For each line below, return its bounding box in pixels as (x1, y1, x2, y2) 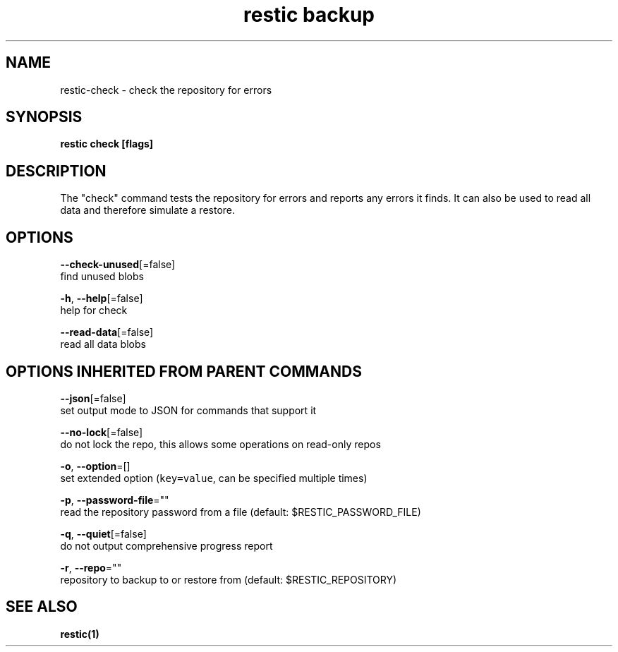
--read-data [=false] (60, 326, 154, 339)
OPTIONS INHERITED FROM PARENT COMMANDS (6, 362, 362, 380)
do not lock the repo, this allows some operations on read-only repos (60, 437, 381, 450)
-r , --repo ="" (60, 561, 122, 574)
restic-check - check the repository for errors (60, 83, 272, 96)
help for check (60, 304, 128, 317)
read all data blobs (60, 338, 146, 351)
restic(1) (60, 627, 99, 640)
